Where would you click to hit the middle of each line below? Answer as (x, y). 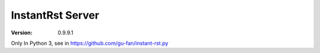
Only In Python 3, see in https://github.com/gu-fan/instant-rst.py (90, 43)
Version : (22, 33)
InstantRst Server (55, 15)
